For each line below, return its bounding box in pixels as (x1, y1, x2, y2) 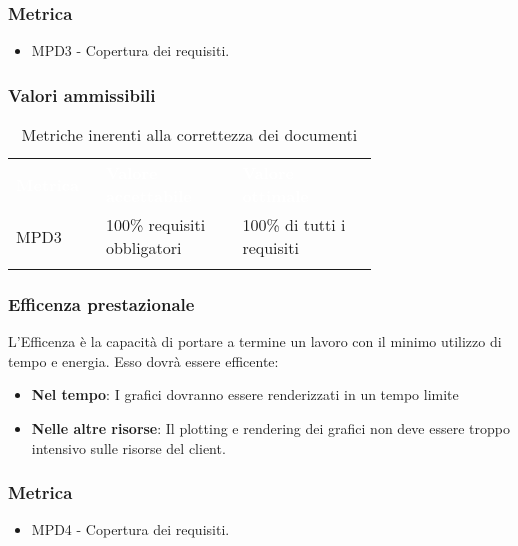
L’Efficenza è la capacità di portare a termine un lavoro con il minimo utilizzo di (8, 331, 502, 352)
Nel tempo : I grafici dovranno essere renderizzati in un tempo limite (31, 384, 459, 405)
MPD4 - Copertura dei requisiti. (31, 519, 230, 540)
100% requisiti (105, 213, 206, 237)
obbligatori (105, 236, 182, 260)
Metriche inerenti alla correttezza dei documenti (21, 123, 358, 147)
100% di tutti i (242, 213, 346, 237)
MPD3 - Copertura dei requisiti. (31, 40, 230, 61)
